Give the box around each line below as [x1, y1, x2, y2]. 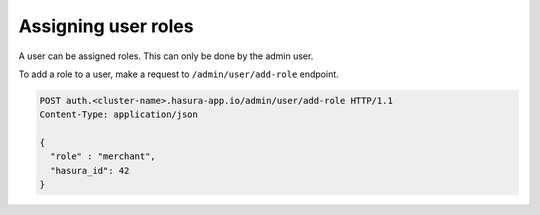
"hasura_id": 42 [50, 165, 130, 176]
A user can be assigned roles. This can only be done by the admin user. [18, 50, 314, 62]
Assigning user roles [18, 15, 194, 37]
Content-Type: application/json [39, 109, 199, 120]
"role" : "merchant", [50, 151, 157, 162]
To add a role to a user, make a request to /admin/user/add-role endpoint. [18, 68, 339, 80]
